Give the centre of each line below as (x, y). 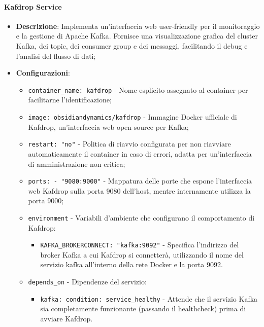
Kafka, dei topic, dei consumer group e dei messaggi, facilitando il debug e (132, 45)
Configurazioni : (43, 73)
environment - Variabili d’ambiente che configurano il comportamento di (141, 217)
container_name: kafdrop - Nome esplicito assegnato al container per (138, 89)
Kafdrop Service (33, 6)
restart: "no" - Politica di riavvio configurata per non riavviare (129, 144)
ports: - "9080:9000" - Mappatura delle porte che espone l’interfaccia (140, 181)
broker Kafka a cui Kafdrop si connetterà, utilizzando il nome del (142, 254)
